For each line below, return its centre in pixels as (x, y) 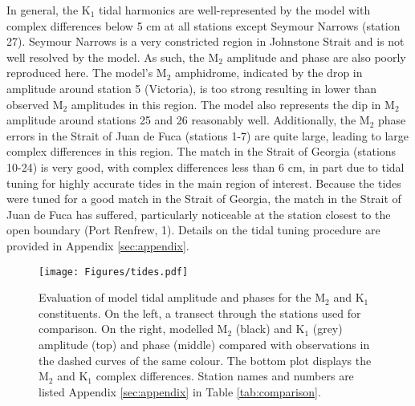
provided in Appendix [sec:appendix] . (98, 245)
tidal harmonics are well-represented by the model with (235, 10)
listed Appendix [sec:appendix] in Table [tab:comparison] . (180, 391)
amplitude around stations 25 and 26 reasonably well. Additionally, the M (188, 120)
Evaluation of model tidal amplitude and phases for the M (182, 297)
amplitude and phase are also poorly (316, 57)
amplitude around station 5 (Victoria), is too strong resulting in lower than (191, 88)
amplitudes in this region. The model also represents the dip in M (233, 104)
